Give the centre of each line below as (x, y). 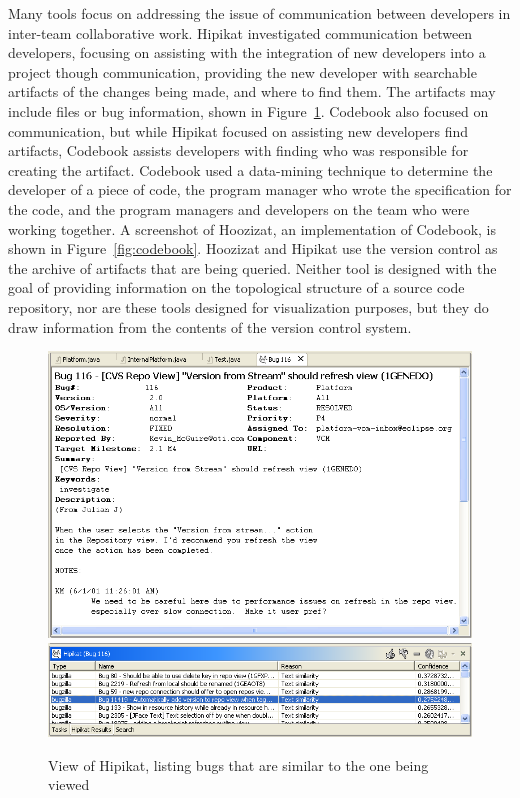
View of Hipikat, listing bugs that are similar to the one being (238, 764)
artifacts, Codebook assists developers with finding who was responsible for (238, 150)
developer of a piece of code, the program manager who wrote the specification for (260, 189)
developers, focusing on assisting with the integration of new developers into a (247, 52)
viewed (69, 784)
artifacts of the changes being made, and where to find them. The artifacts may (252, 91)
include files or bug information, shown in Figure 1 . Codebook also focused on (248, 110)
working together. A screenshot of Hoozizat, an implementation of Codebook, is (252, 228)
